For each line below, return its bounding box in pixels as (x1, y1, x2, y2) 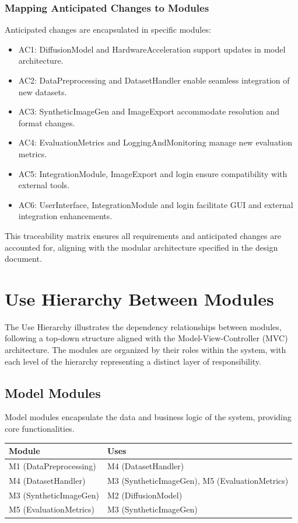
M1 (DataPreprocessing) (9, 459, 96, 472)
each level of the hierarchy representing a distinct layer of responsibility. (5, 355, 261, 367)
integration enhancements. (18, 210, 113, 222)
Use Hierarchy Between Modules (5, 286, 274, 310)
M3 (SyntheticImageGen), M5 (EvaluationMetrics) (107, 474, 289, 486)
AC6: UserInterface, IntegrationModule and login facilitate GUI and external (18, 198, 293, 210)
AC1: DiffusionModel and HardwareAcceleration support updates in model (18, 43, 286, 55)
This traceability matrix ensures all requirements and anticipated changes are (5, 229, 281, 241)
